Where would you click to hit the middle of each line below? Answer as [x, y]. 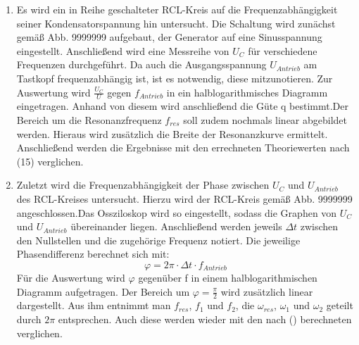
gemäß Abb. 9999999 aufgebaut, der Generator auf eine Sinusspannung [169, 37]
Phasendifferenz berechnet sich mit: [93, 254]
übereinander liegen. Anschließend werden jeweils [176, 226]
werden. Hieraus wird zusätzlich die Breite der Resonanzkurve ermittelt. [172, 133]
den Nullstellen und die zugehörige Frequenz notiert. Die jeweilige [158, 240]
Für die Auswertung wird [71, 277]
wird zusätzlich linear [267, 291]
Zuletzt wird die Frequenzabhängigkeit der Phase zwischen [143, 185]
